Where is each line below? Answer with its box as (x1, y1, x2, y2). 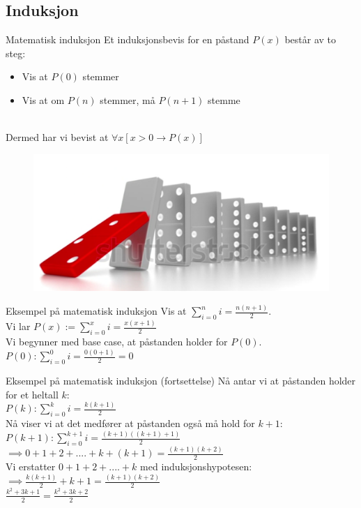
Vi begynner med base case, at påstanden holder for (6, 334, 228, 349)
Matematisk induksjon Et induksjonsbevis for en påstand (6, 32, 249, 47)
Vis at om (22, 92, 65, 107)
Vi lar (6, 319, 31, 334)
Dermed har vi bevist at (6, 130, 109, 144)
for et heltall (6, 387, 59, 401)
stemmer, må (100, 92, 155, 107)
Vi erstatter (6, 459, 56, 474)
